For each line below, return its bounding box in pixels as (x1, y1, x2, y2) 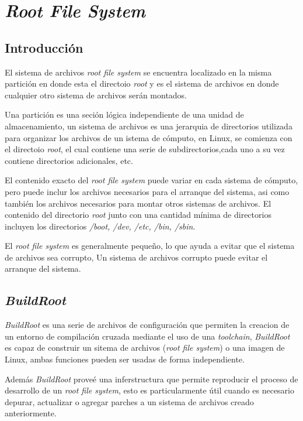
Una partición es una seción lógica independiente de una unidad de (5, 108, 244, 121)
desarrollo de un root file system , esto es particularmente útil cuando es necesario (5, 384, 294, 396)
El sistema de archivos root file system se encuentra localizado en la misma (5, 66, 272, 78)
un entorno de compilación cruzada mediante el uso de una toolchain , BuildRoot (5, 330, 290, 342)
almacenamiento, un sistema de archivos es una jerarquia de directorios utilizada (5, 119, 292, 132)
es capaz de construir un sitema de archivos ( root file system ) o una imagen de (5, 341, 285, 354)
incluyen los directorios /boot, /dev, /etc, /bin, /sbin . (5, 220, 196, 232)
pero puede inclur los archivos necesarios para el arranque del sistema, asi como (5, 185, 290, 197)
